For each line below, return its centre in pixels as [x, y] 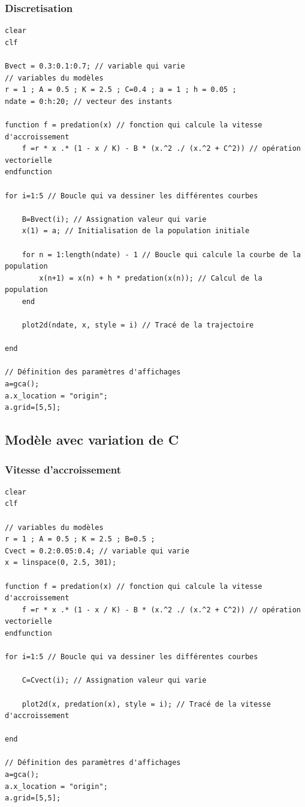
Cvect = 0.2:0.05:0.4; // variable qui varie [97, 551]
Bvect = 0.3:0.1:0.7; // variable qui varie [95, 66]
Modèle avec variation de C [92, 440]
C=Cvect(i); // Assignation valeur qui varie [114, 681]
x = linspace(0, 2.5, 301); [61, 563]
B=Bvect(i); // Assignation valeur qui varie [114, 219]
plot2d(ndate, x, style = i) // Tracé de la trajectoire [138, 325]
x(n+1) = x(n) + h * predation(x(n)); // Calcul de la [151, 278]
